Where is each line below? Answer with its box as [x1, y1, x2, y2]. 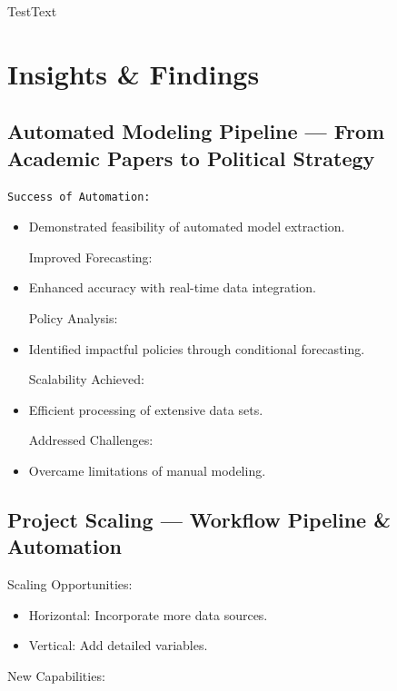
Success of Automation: [7, 190, 151, 203]
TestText [7, 2, 57, 20]
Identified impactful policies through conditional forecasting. [28, 339, 365, 358]
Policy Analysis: [28, 308, 118, 327]
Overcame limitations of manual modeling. [28, 460, 266, 479]
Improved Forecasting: [28, 247, 153, 266]
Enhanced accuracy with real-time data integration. [28, 278, 316, 297]
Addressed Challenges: [28, 430, 154, 449]
